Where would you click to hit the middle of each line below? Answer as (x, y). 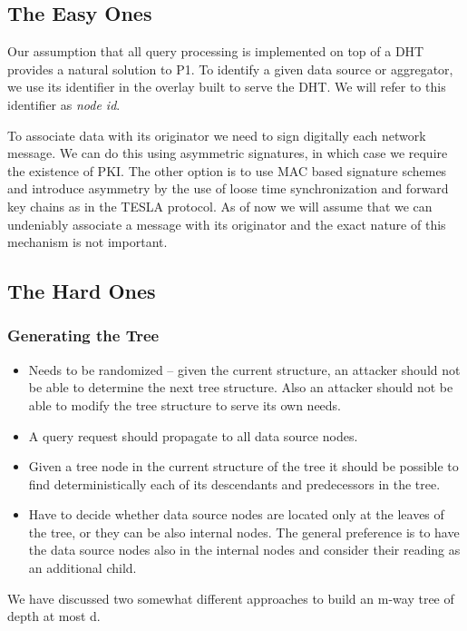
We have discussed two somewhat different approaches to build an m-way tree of (231, 598)
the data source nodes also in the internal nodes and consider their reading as (244, 550)
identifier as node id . (64, 104)
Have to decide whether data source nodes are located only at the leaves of (236, 514)
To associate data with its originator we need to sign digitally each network (217, 135)
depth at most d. (54, 616)
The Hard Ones (82, 291)
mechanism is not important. (88, 242)
